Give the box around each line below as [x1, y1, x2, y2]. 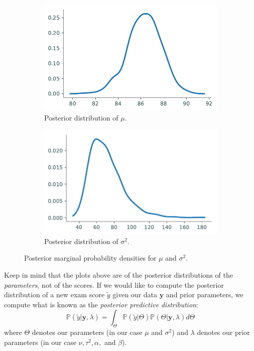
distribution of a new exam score [4, 289, 105, 300]
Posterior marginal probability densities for [24, 253, 157, 263]
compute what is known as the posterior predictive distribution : [4, 299, 198, 309]
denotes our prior [197, 327, 250, 337]
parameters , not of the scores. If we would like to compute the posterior [4, 279, 224, 290]
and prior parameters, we [166, 289, 243, 300]
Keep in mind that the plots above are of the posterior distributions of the [4, 269, 233, 280]
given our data [112, 289, 158, 300]
